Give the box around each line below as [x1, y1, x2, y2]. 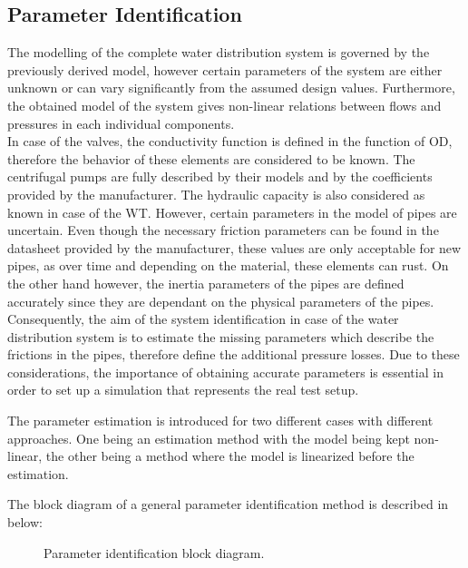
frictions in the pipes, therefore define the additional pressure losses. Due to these [7, 345, 460, 364]
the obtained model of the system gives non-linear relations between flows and [7, 95, 442, 114]
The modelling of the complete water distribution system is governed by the [7, 43, 430, 62]
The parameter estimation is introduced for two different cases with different [7, 411, 434, 430]
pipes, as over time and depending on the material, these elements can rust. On [7, 256, 449, 275]
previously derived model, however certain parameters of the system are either [7, 60, 443, 79]
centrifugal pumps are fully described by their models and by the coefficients [7, 167, 433, 186]
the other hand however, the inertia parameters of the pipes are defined [7, 273, 405, 292]
